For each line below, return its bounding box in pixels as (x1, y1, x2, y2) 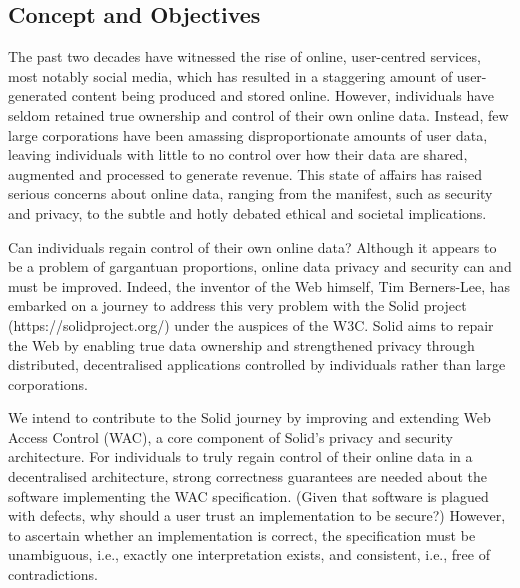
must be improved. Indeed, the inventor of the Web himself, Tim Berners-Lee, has (8, 275, 511, 296)
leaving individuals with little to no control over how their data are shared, (8, 144, 468, 165)
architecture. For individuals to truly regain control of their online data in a (8, 446, 473, 467)
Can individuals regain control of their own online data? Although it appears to (8, 236, 497, 257)
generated (8, 85, 68, 106)
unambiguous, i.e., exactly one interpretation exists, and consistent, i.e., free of (8, 544, 490, 565)
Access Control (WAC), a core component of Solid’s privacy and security (8, 426, 453, 447)
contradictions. (8, 564, 98, 585)
